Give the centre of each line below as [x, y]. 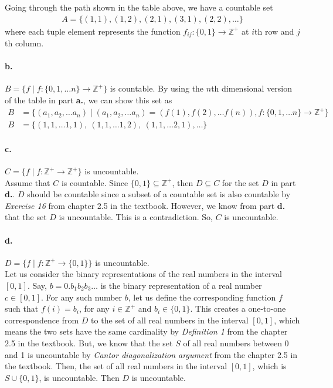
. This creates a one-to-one [238, 308]
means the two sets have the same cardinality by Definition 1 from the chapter [146, 331]
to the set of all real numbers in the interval [170, 320]
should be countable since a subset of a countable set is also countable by [159, 194]
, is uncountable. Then [79, 377]
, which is [269, 366]
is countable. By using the [157, 88]
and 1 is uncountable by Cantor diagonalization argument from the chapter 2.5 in [151, 354]
